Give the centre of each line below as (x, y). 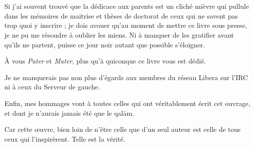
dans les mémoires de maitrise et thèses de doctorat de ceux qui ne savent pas (121, 15)
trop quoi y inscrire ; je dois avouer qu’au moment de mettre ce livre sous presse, (126, 25)
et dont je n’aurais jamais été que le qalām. (69, 113)
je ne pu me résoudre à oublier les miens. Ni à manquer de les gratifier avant (119, 34)
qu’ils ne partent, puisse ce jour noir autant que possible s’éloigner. (105, 44)
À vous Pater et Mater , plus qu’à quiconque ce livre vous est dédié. (105, 61)
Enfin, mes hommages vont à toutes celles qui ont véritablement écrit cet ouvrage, (127, 103)
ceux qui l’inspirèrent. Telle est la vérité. (65, 138)
